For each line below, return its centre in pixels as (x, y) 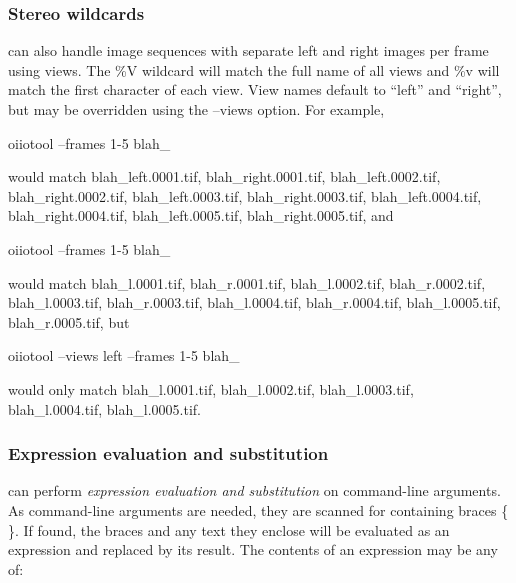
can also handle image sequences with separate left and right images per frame (248, 50)
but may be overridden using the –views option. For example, (196, 109)
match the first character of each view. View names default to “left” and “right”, (255, 89)
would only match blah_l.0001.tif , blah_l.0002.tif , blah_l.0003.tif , (211, 388)
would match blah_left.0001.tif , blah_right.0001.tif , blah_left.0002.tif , (224, 176)
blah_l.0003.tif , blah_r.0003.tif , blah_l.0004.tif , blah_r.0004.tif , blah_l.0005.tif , (254, 302)
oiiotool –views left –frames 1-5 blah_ (124, 355)
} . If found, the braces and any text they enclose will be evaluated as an (229, 529)
